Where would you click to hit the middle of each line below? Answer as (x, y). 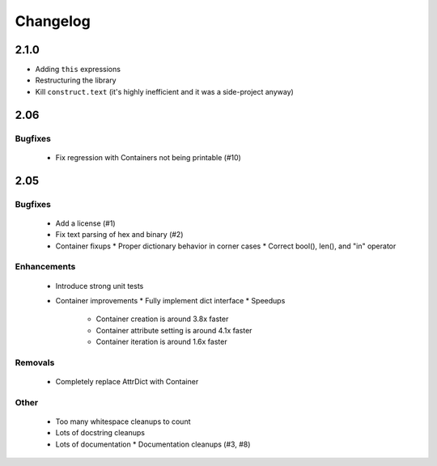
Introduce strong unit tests (100, 286)
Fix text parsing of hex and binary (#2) (119, 235)
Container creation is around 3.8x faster (162, 319)
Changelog (53, 21)
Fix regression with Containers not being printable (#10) (148, 157)
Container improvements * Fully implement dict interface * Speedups (170, 300)
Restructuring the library (76, 80)
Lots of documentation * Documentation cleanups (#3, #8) (153, 444)
